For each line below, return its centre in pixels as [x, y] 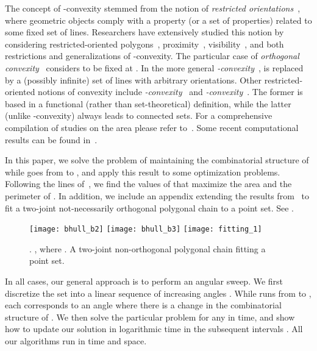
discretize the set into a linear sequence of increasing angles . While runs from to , [158, 293]
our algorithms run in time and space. [76, 340]
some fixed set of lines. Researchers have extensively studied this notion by [144, 32]
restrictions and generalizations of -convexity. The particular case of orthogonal [152, 56]
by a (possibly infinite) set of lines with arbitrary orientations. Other [134, 80]
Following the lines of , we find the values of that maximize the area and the [148, 184]
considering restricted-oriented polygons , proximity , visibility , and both [144, 44]
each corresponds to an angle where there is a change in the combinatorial [143, 305]
